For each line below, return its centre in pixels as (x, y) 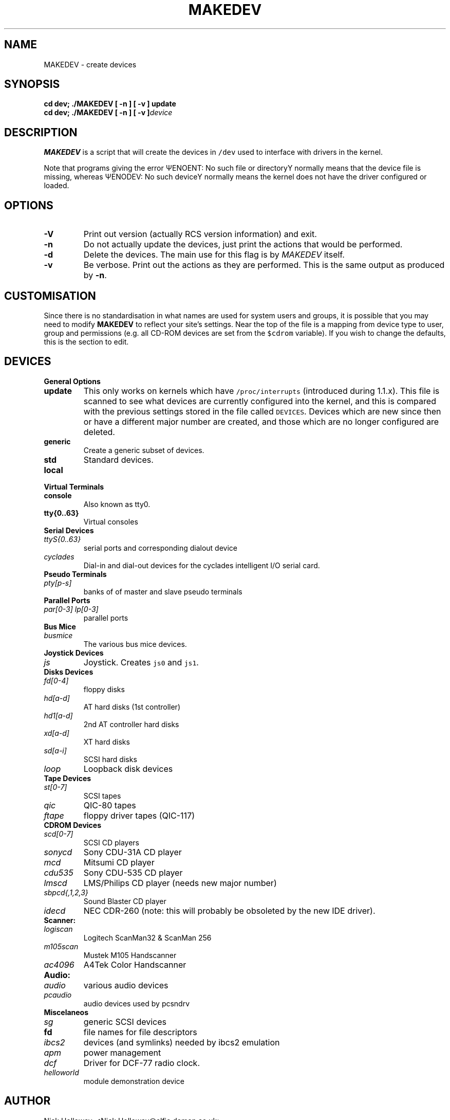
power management (122, 1052)
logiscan (58, 929)
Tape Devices (68, 778)
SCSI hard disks (110, 759)
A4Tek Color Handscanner (135, 964)
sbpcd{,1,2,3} (66, 892)
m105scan (61, 946)
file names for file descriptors (140, 1032)
